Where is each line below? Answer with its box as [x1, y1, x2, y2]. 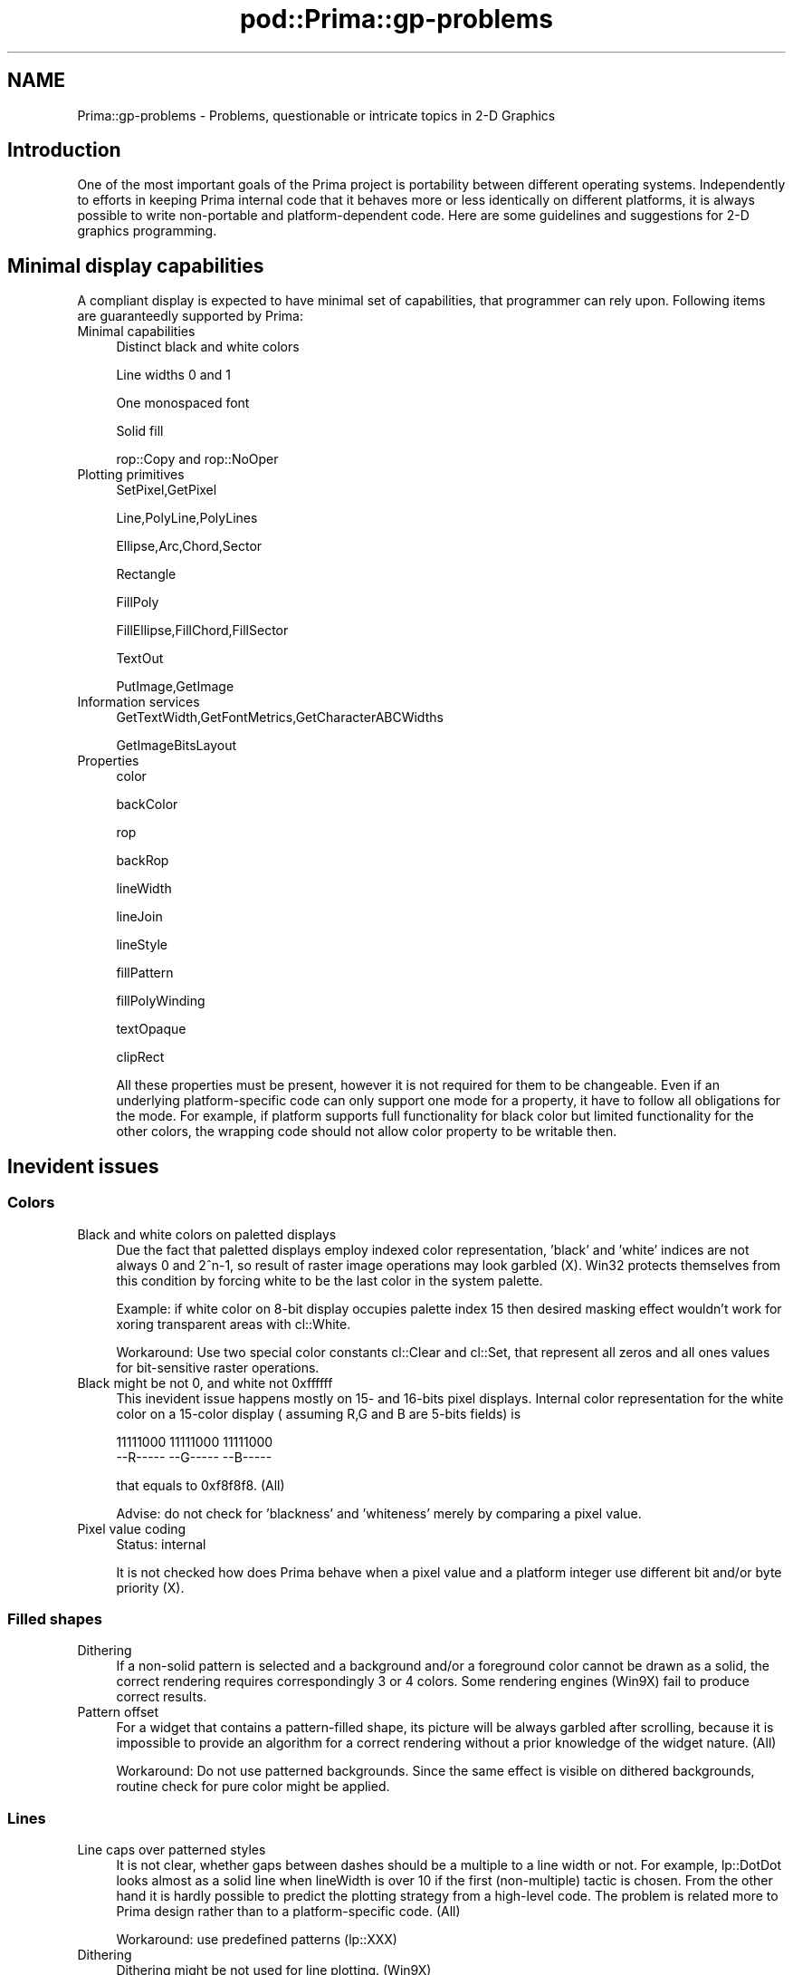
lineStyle [116, 937, 167, 953]
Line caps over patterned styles [77, 1842, 266, 1857]
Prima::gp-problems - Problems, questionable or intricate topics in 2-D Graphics [77, 107, 556, 123]
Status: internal [116, 1536, 206, 1552]
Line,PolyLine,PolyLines [116, 510, 258, 526]
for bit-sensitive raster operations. [116, 1359, 320, 1375]
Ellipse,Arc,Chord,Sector [116, 538, 263, 554]
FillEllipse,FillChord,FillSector [116, 622, 289, 639]
